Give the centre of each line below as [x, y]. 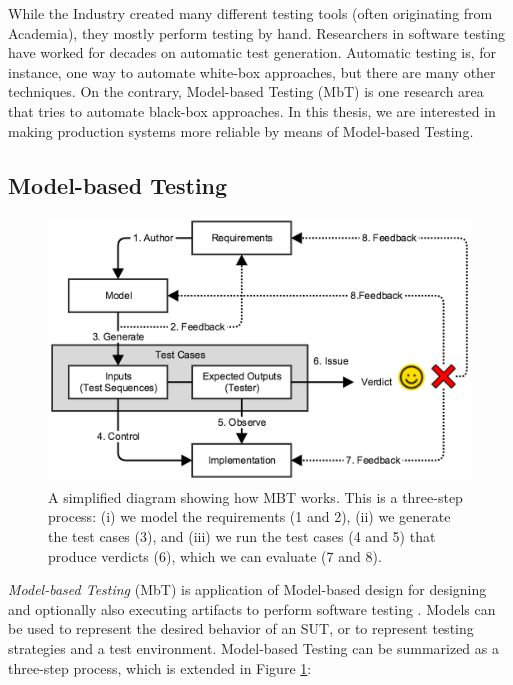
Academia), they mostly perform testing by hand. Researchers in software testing [257, 32]
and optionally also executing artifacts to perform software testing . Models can [252, 608]
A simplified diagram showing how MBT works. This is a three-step [255, 496]
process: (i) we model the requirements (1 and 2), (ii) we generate [249, 516]
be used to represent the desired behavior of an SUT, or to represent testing [241, 628]
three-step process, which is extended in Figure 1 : [160, 667]
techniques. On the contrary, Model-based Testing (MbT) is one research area [246, 91]
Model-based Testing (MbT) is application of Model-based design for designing [247, 589]
